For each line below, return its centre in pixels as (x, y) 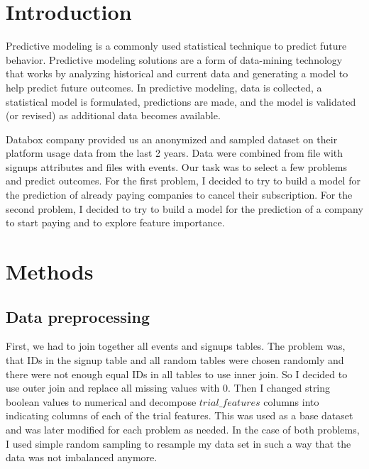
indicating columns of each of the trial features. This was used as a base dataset (180, 415)
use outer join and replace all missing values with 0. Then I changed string (168, 388)
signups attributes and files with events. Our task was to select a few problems (177, 166)
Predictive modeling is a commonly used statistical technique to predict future (176, 46)
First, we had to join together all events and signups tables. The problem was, (176, 346)
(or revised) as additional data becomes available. (113, 115)
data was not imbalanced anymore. (82, 457)
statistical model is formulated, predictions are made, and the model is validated (181, 101)
